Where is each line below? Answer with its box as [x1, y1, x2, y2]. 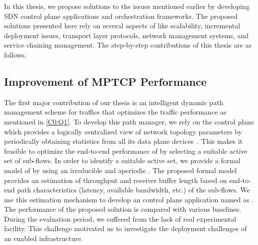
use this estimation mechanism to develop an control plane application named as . [4, 194, 254, 204]
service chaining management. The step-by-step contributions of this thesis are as [4, 40, 252, 50]
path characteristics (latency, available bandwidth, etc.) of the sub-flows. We [17, 184, 250, 195]
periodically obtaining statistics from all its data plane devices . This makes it [4, 136, 243, 146]
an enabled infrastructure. [4, 233, 83, 244]
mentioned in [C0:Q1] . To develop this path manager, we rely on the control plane [4, 116, 255, 126]
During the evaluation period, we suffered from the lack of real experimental [4, 213, 236, 224]
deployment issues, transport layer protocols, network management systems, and [4, 30, 249, 40]
